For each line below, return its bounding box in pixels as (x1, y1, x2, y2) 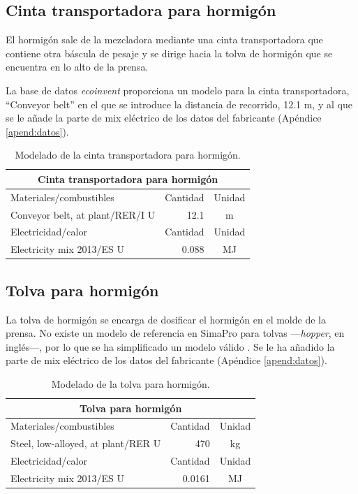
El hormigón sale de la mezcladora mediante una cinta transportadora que (6, 32, 323, 47)
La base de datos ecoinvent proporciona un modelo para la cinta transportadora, (6, 82, 350, 97)
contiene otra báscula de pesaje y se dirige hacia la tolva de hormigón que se (6, 45, 333, 60)
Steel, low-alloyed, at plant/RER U (10, 436, 161, 451)
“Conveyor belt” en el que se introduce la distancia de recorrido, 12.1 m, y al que (6, 96, 352, 111)
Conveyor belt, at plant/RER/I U (10, 207, 156, 221)
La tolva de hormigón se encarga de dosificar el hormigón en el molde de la (6, 312, 326, 326)
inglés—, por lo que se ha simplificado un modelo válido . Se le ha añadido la (6, 339, 335, 354)
